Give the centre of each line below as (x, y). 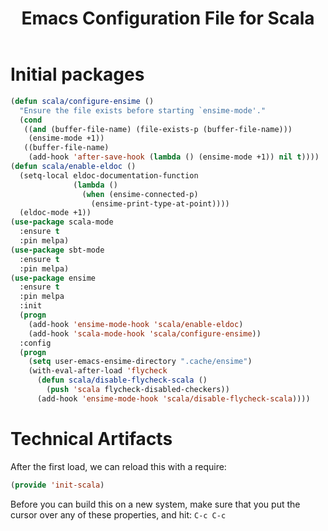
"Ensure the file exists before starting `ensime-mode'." (143, 110)
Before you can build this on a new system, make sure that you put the (155, 504)
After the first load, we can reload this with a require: (118, 466)
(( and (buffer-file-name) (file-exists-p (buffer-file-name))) (158, 129)
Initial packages (77, 74)
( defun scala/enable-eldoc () (73, 167)
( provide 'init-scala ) (57, 485)
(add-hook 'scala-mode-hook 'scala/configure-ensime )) (145, 333)
